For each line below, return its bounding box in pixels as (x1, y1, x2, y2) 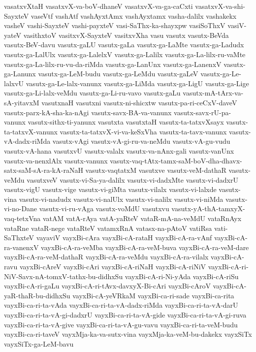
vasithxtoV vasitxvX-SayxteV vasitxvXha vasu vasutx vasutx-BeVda (23, 30, 229, 40)
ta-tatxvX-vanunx (4, 126, 58, 136)
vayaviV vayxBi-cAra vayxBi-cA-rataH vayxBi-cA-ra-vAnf (36, 232, 212, 243)
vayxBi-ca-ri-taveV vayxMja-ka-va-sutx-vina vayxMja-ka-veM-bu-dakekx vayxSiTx (4, 329, 252, 339)
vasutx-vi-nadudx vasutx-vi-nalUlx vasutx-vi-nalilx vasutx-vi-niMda (19, 193, 224, 204)
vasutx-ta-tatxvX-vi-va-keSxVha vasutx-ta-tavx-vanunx (60, 126, 227, 136)
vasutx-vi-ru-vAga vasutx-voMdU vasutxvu (39, 203, 169, 214)
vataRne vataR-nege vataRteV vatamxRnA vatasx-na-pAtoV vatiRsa (4, 223, 212, 233)
